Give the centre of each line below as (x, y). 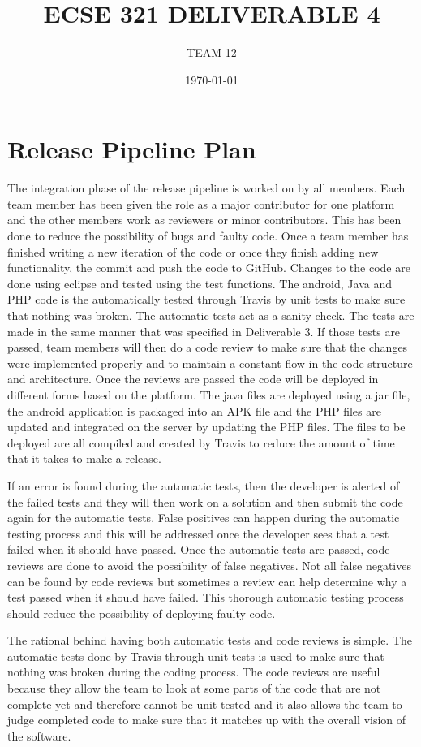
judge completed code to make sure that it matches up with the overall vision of (207, 720)
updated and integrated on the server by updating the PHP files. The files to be (206, 427)
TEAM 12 (212, 52)
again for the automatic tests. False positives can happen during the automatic (204, 518)
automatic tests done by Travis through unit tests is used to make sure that (196, 656)
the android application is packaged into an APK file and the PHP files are (194, 410)
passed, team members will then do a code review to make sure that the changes (208, 347)
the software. (39, 735)
